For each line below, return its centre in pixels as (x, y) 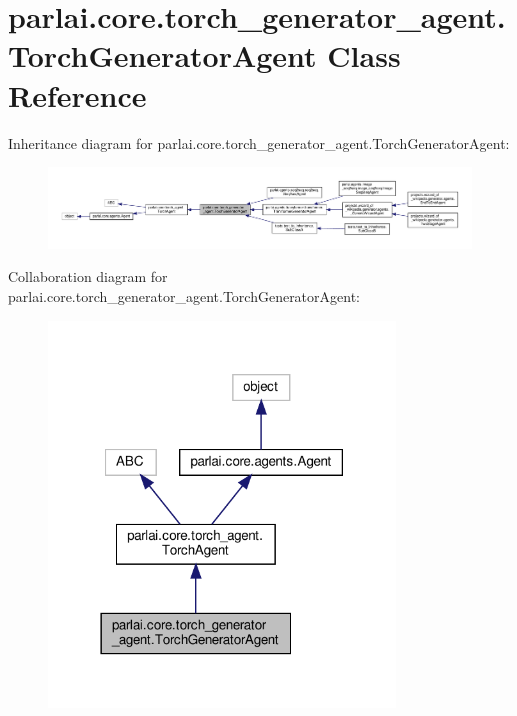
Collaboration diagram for (88, 276)
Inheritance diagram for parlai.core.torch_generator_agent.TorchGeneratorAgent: (259, 142)
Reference (77, 94)
